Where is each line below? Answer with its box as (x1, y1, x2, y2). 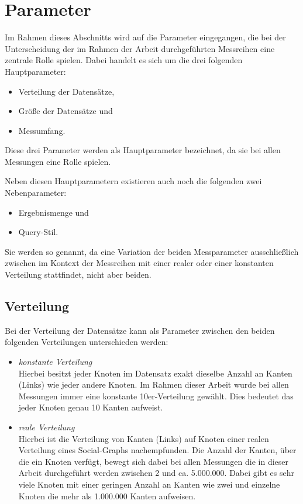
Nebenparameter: (5, 187, 67, 199)
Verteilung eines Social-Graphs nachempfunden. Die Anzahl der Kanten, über (18, 444, 297, 456)
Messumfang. (18, 124, 66, 136)
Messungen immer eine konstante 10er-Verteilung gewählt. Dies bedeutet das (18, 389, 294, 402)
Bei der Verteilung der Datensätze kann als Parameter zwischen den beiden (5, 324, 275, 336)
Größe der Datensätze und (18, 105, 113, 117)
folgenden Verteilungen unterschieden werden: (5, 336, 168, 348)
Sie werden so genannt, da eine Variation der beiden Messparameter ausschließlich (5, 245, 299, 257)
